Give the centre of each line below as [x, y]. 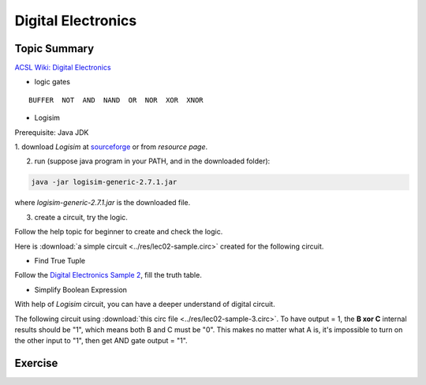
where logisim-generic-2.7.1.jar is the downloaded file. [103, 203]
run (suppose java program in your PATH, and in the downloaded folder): [152, 161]
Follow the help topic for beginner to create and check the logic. [119, 232]
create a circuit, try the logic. [81, 217]
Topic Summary [54, 49]
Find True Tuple [60, 260]
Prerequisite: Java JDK [52, 132]
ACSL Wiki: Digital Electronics [63, 68]
